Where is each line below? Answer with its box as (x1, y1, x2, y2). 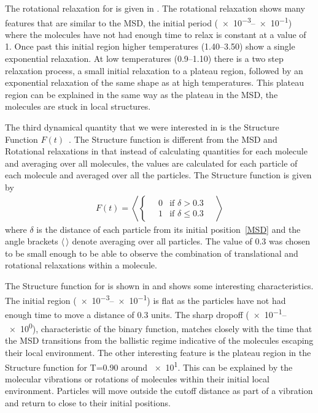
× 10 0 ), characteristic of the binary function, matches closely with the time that (9, 320, 312, 335)
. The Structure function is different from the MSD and (69, 132, 277, 145)
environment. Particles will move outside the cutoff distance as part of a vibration (5, 384, 313, 397)
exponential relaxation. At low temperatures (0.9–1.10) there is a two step (5, 52, 284, 65)
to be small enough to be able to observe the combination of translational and (5, 246, 298, 259)
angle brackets (5, 235, 58, 248)
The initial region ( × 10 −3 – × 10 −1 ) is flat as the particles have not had (5, 292, 286, 306)
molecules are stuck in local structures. (5, 100, 151, 113)
